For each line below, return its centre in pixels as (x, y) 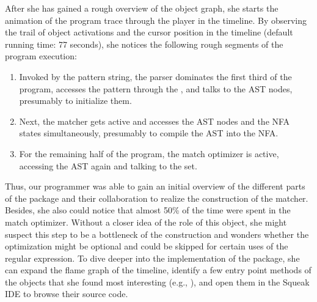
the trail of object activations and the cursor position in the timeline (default (149, 32)
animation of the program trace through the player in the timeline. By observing (156, 20)
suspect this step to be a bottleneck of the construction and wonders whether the (157, 234)
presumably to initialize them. (75, 101)
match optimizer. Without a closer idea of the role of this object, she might (146, 222)
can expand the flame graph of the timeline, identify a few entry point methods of (158, 270)
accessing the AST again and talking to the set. (108, 165)
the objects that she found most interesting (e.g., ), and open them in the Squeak (157, 282)
